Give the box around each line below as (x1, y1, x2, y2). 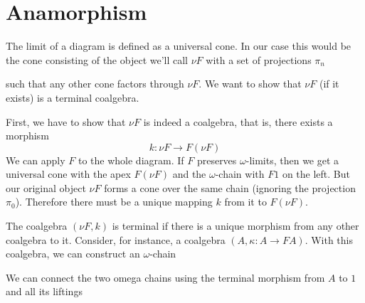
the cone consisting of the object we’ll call (6, 52, 189, 67)
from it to (224, 194, 267, 209)
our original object (6, 180, 86, 195)
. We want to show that (199, 76, 302, 91)
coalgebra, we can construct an (6, 246, 140, 261)
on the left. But (282, 166, 350, 181)
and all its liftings (6, 284, 83, 299)
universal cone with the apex (6, 166, 131, 181)
